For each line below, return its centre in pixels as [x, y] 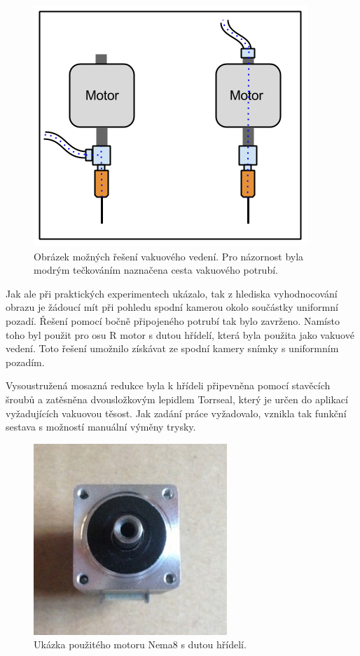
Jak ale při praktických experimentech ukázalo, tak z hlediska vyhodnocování [172, 293]
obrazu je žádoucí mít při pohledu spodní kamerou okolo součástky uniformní [172, 307]
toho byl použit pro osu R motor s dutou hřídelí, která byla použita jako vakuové [180, 334]
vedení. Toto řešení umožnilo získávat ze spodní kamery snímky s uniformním [172, 348]
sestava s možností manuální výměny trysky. [101, 427]
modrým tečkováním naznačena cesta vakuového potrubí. [156, 270]
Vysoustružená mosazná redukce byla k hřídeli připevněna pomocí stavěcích [168, 385]
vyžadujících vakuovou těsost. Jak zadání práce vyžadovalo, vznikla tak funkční [176, 413]
